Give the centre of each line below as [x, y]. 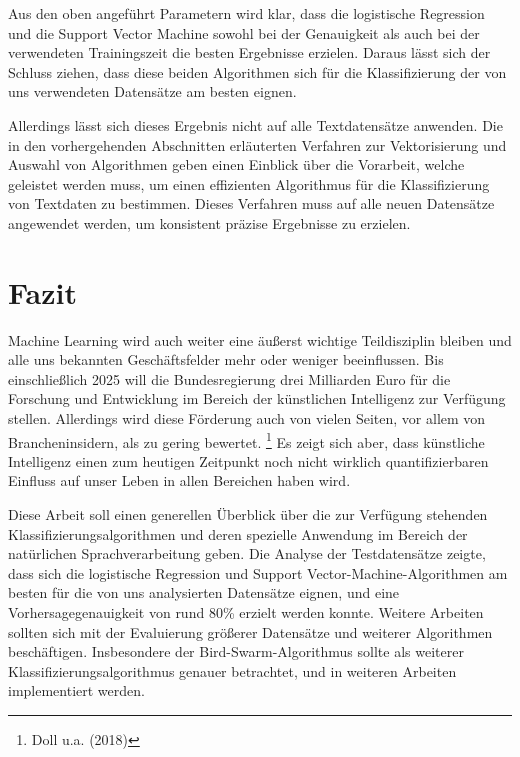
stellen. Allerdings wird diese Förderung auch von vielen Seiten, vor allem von [247, 418]
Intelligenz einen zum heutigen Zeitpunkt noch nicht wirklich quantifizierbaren [248, 460]
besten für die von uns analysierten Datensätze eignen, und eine [204, 592]
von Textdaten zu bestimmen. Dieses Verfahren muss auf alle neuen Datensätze [251, 203]
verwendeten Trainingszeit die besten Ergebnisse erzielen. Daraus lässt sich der [249, 52]
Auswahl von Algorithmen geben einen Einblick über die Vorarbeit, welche [236, 164]
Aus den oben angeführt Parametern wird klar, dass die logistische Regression [246, 13]
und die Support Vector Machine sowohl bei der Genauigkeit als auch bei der [244, 32]
